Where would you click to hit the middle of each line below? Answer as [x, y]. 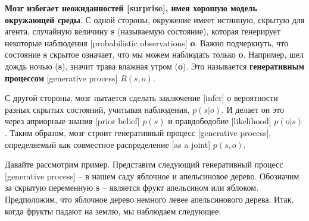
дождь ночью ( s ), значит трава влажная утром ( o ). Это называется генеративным [155, 66]
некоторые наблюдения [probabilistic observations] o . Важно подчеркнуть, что [147, 42]
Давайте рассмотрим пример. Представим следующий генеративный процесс [144, 164]
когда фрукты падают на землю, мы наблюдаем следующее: [113, 211]
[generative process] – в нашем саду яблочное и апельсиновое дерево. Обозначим [152, 176]
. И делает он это [252, 109]
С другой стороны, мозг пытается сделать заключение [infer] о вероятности [141, 98]
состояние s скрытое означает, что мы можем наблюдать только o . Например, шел [154, 54]
